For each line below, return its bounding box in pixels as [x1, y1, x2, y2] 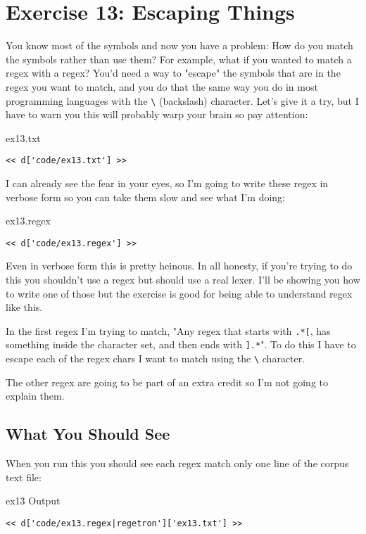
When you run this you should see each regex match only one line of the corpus [6, 456, 349, 471]
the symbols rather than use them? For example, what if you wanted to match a [6, 51, 352, 66]
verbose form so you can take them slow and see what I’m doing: [6, 189, 285, 204]
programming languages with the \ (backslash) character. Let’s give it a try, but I [6, 93, 359, 108]
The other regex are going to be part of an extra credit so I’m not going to [6, 374, 329, 389]
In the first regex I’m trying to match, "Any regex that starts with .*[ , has [6, 323, 331, 338]
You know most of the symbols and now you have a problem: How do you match [6, 38, 353, 53]
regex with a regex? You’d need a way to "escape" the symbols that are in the [6, 65, 341, 80]
